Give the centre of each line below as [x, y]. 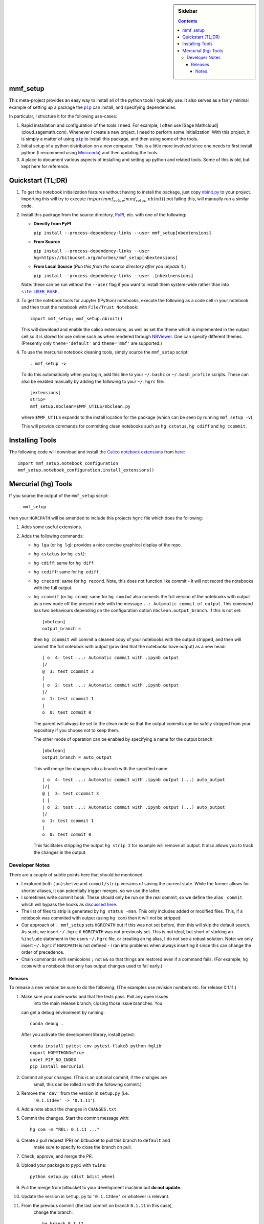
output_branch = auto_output [77, 757]
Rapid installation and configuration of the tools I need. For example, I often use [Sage [108, 125]
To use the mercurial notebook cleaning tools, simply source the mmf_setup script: [105, 352]
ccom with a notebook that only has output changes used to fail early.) [92, 966]
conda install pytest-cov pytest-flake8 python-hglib [96, 1046]
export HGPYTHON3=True [57, 1053]
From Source [47, 242]
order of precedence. [43, 952]
